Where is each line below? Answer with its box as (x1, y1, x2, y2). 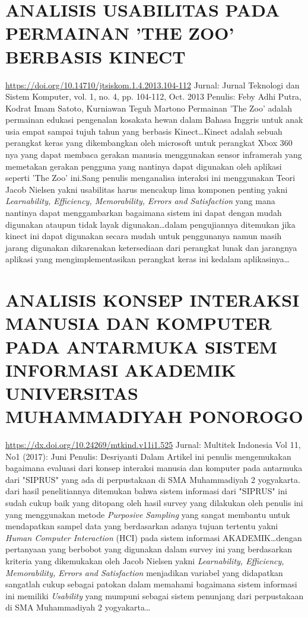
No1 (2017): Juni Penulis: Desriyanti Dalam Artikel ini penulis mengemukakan (5, 450, 291, 462)
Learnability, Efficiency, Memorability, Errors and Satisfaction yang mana (5, 195, 275, 207)
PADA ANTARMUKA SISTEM (5, 334, 278, 358)
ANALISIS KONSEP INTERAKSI (5, 288, 300, 312)
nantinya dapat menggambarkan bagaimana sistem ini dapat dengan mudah (5, 206, 282, 219)
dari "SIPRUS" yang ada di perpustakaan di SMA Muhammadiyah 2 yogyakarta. (5, 473, 300, 485)
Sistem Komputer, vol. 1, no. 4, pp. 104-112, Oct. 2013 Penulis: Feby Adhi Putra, (5, 90, 302, 103)
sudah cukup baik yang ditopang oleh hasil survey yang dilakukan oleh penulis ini (5, 497, 303, 509)
